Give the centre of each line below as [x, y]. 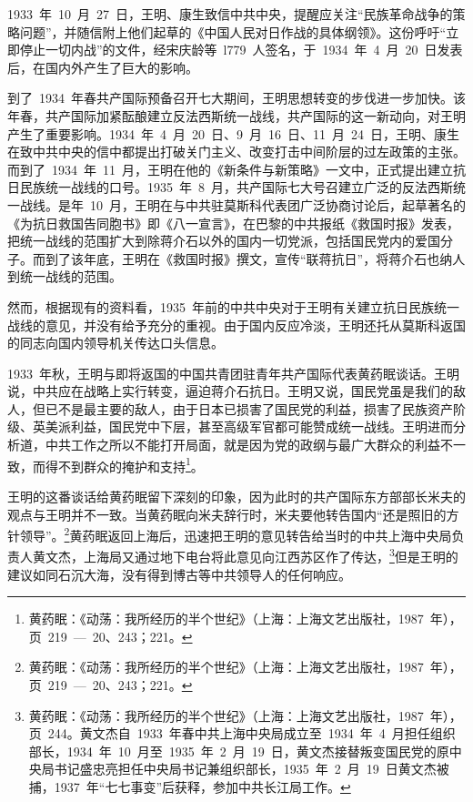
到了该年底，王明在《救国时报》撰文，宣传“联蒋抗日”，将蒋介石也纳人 [255, 258]
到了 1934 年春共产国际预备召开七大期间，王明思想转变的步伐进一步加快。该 [236, 98]
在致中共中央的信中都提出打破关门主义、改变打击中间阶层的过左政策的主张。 [236, 152]
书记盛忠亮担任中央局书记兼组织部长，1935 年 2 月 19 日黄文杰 [245, 769]
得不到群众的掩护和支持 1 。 [124, 464]
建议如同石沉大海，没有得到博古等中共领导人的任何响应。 [179, 574]
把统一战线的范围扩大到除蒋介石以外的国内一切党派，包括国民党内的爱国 [224, 241]
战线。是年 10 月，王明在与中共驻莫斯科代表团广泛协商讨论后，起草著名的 [242, 204]
